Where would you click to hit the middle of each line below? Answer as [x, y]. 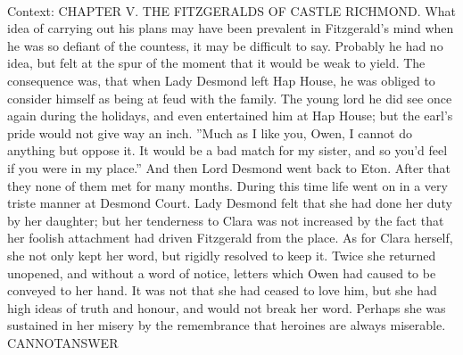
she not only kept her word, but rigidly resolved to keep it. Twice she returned [222, 255]
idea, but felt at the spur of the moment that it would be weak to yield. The [216, 63]
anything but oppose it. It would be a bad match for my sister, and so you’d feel [227, 150]
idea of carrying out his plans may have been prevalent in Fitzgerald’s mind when [231, 28]
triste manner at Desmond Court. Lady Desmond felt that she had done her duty [230, 203]
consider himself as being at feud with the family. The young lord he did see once [230, 98]
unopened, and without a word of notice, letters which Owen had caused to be [222, 272]
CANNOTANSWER [63, 342]
